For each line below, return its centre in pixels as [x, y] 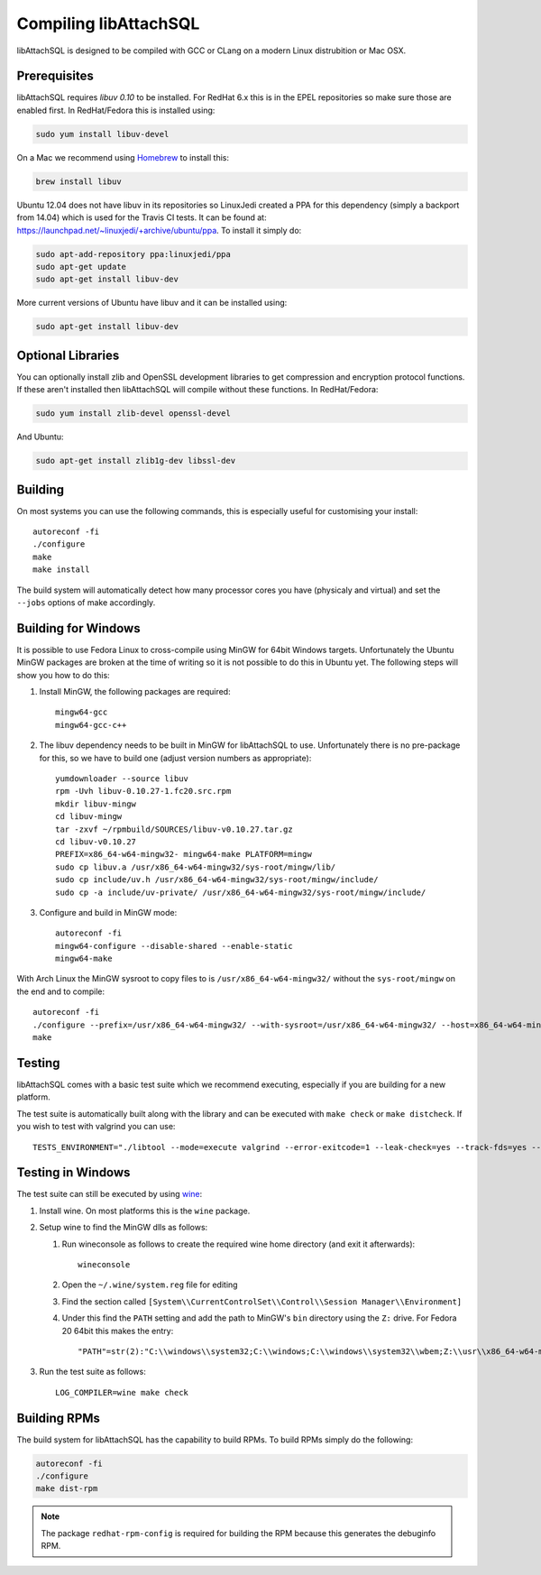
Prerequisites [55, 76]
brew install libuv [78, 181]
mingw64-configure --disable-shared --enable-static [174, 946]
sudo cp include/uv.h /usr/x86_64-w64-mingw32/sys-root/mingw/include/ [217, 880]
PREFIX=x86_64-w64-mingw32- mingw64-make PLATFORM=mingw [184, 854]
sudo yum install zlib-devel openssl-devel [133, 414]
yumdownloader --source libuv [122, 779]
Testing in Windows [73, 1173]
